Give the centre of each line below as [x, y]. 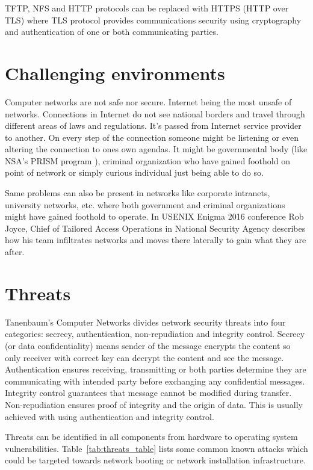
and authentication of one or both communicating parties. [112, 32]
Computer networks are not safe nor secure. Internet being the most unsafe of [148, 101]
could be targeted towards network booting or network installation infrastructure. [155, 460]
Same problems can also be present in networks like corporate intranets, [138, 193]
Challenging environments [115, 73]
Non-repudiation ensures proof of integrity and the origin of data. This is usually [154, 404]
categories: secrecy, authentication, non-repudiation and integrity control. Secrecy [155, 334]
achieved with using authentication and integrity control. [110, 416]
